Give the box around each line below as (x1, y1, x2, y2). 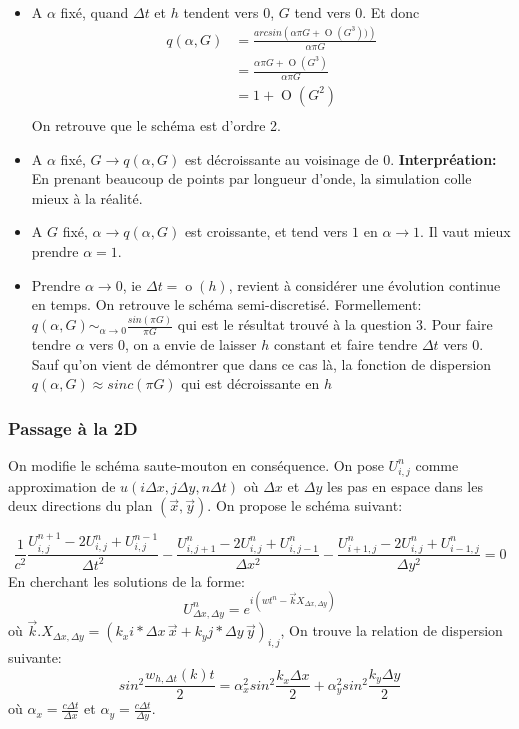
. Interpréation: (390, 148, 497, 169)
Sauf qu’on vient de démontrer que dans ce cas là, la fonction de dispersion (31, 353, 492, 374)
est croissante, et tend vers (184, 221, 348, 242)
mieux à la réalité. (31, 187, 143, 208)
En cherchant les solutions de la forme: (8, 570, 245, 591)
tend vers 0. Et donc (294, 2, 420, 22)
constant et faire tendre (273, 333, 418, 354)
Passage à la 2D (8, 415, 138, 440)
